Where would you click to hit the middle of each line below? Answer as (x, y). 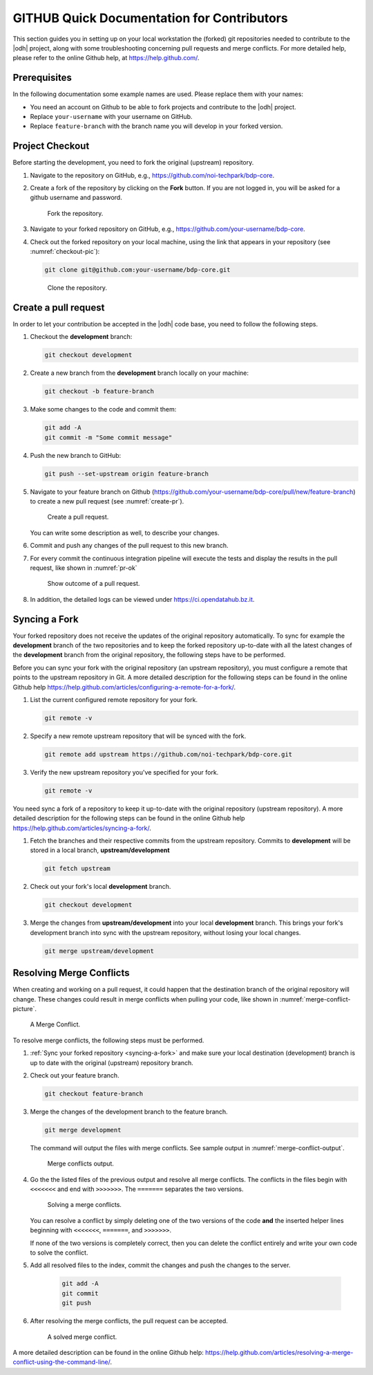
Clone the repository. (77, 288)
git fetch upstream (77, 869)
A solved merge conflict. (82, 1337)
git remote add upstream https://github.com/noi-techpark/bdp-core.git (169, 754)
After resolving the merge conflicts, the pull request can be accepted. (129, 1321)
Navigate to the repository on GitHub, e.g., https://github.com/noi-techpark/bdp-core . (152, 175)
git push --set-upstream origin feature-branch (126, 473)
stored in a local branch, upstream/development (100, 850)
